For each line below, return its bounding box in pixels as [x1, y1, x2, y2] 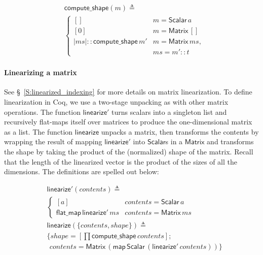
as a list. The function [4, 126, 73, 137]
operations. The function [4, 106, 81, 117]
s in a [165, 136, 183, 147]
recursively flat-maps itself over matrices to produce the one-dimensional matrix [4, 116, 252, 127]
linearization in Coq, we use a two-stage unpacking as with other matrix [4, 97, 229, 107]
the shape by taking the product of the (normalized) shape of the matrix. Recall [4, 146, 253, 157]
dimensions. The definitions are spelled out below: [4, 166, 159, 177]
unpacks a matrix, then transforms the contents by [101, 126, 259, 137]
